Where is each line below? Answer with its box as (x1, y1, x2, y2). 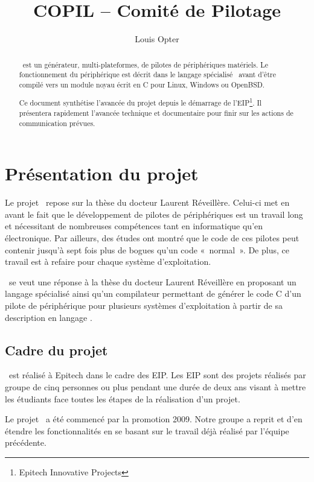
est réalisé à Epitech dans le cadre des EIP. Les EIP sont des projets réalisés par (8, 369, 306, 381)
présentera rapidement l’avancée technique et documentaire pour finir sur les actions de (19, 108, 293, 118)
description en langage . (5, 311, 92, 323)
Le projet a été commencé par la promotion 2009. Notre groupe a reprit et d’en (5, 413, 303, 425)
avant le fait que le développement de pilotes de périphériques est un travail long (5, 208, 303, 220)
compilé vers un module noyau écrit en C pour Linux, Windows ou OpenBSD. (19, 79, 265, 89)
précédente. (5, 436, 46, 449)
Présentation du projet (5, 161, 199, 186)
